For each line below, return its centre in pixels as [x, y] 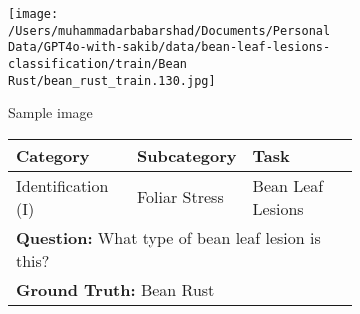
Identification [62, 185]
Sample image [50, 112]
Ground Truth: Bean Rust [115, 289]
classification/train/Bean [97, 63]
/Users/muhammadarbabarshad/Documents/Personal [169, 30]
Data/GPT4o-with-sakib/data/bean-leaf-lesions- [169, 47]
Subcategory [186, 155]
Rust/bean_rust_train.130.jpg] [112, 80]
